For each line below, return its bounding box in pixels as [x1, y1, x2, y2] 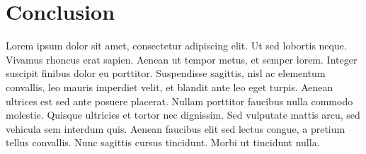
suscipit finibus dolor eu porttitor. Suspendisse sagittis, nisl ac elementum [6, 66, 326, 81]
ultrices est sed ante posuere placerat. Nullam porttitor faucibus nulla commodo [6, 93, 353, 108]
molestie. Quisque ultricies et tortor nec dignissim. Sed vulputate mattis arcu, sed [6, 107, 360, 122]
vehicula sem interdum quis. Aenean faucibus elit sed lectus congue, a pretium [6, 121, 345, 136]
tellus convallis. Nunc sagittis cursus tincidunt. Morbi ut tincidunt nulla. [6, 135, 320, 150]
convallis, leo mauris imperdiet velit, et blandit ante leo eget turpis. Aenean [6, 79, 333, 94]
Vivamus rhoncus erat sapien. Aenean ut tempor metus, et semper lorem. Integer [6, 52, 358, 66]
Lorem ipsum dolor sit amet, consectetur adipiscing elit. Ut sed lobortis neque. [6, 38, 347, 53]
